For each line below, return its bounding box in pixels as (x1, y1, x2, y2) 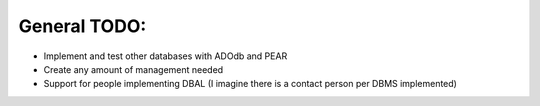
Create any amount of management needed (43, 63, 224, 75)
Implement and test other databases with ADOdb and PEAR (43, 50, 288, 62)
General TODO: (18, 15, 147, 37)
